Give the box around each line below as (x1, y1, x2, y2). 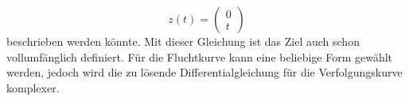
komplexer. (6, 79, 60, 95)
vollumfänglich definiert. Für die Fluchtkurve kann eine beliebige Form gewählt (6, 48, 393, 65)
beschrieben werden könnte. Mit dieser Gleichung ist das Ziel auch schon (6, 33, 360, 49)
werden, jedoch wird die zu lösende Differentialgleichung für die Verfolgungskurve (6, 64, 403, 80)
